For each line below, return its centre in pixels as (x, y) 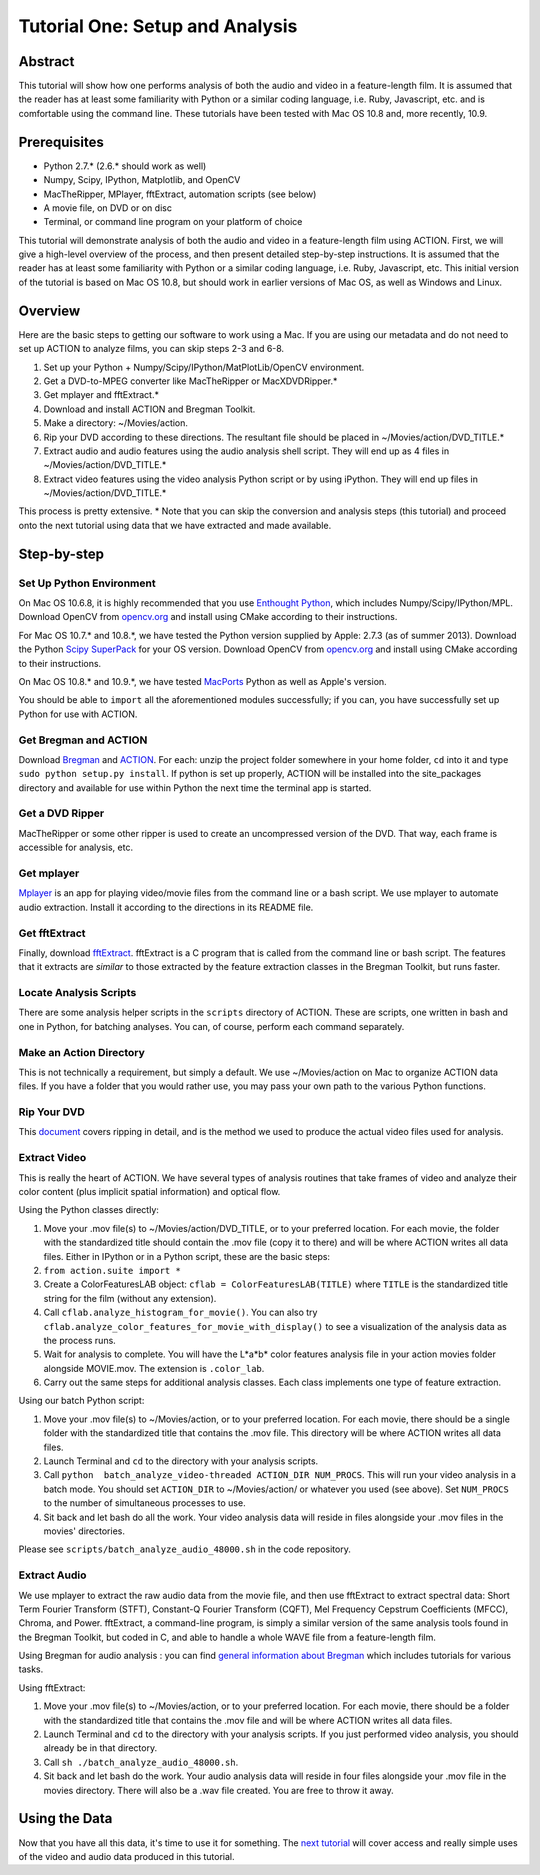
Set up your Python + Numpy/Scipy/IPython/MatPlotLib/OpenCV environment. (204, 367)
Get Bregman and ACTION (83, 740)
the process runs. (80, 1340)
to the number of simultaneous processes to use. (144, 1503)
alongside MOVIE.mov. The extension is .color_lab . (154, 1368)
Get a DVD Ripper (61, 813)
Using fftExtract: (52, 1687)
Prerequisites (61, 141)
